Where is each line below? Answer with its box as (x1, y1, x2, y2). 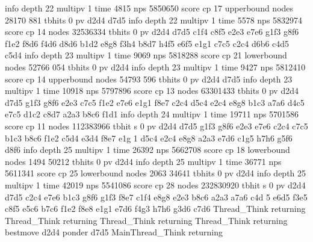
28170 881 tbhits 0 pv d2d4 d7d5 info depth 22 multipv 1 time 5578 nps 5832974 (5, 13, 303, 26)
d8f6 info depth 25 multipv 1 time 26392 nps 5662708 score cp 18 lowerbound (5, 143, 290, 156)
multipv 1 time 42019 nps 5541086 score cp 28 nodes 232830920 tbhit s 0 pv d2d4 (5, 178, 306, 191)
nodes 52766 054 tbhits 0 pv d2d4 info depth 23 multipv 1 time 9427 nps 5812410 (5, 60, 306, 73)
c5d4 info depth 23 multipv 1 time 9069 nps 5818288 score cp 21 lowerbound (5, 49, 287, 61)
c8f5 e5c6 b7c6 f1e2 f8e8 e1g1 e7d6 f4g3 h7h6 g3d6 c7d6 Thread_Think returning (5, 202, 306, 215)
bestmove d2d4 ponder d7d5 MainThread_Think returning (5, 226, 223, 238)
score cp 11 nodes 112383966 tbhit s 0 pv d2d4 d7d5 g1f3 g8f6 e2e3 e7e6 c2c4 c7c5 (5, 119, 308, 132)
